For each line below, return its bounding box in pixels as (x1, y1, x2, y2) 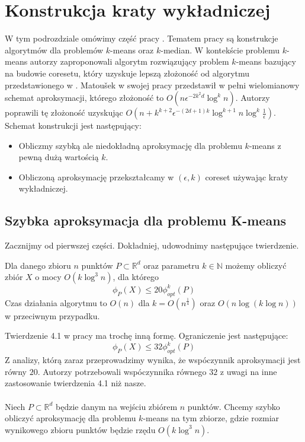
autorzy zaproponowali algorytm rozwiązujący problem (30, 55, 229, 68)
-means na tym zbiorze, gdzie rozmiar (143, 412, 280, 424)
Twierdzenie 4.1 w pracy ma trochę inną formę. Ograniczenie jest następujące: (5, 329, 288, 342)
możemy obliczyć (225, 259, 287, 271)
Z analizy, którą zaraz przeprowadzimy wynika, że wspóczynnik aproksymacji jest (5, 354, 301, 366)
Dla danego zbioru (5, 259, 71, 271)
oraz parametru (143, 259, 200, 271)
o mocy (35, 271, 62, 283)
